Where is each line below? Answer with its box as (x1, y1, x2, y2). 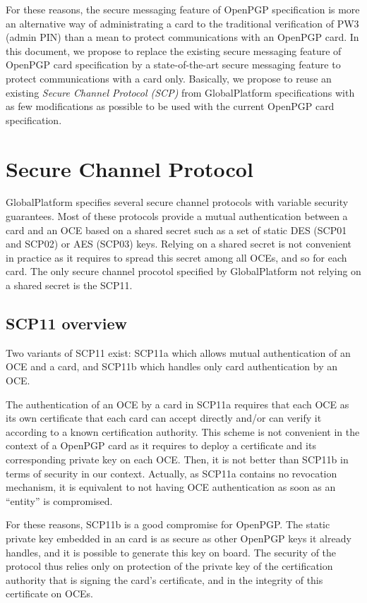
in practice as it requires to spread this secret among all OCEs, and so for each (6, 250, 347, 264)
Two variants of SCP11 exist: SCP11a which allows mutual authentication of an (6, 345, 351, 360)
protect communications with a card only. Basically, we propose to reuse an (6, 71, 332, 85)
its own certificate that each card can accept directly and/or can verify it (6, 410, 322, 425)
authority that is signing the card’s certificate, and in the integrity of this (6, 572, 323, 587)
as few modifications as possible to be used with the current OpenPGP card (6, 99, 335, 114)
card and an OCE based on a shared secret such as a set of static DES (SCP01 (6, 222, 347, 237)
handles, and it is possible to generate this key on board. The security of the (6, 544, 337, 559)
